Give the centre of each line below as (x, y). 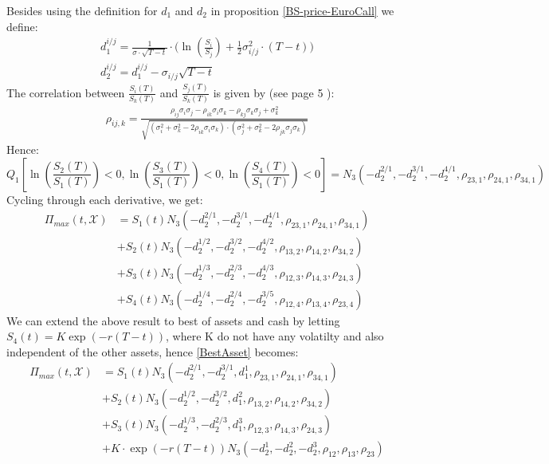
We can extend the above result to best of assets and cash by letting (173, 320)
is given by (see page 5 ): (274, 92)
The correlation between (66, 92)
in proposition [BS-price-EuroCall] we (302, 10)
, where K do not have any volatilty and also (275, 336)
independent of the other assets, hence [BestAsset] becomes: (153, 351)
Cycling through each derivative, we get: (105, 199)
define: (22, 26)
